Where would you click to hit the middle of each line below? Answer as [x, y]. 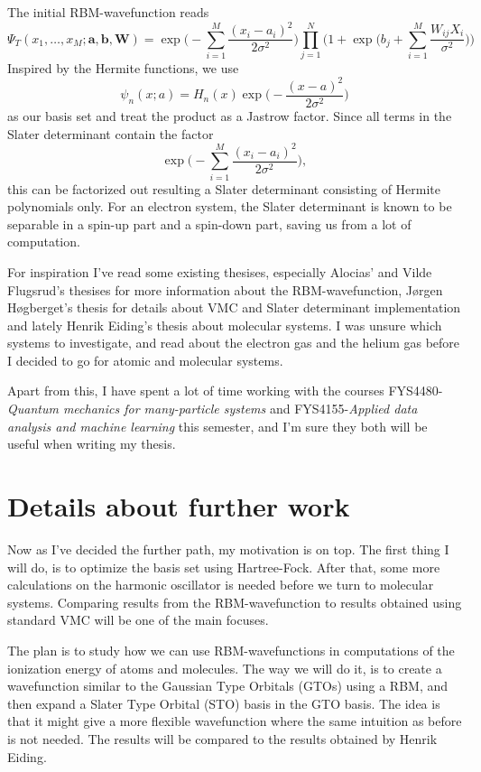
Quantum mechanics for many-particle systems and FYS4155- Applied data [213, 409]
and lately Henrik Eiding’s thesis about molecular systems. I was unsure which [225, 325]
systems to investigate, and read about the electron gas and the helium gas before [234, 343]
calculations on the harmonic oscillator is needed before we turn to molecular [221, 585]
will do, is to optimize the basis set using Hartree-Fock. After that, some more [224, 567]
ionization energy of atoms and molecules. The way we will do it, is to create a [225, 668]
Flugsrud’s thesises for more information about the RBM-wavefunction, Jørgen [225, 289]
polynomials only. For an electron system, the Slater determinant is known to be [230, 206]
